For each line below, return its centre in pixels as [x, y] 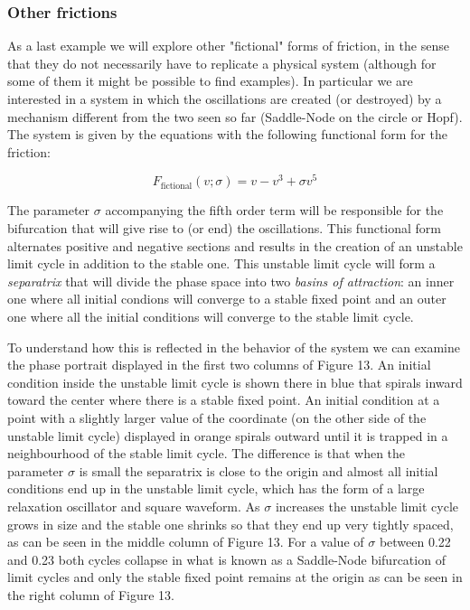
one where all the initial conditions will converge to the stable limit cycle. [211, 317]
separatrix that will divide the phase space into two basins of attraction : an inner [231, 281]
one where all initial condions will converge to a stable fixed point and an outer [227, 299]
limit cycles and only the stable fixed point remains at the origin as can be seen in [235, 577]
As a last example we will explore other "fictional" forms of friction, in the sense [228, 46]
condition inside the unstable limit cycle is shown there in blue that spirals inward [235, 382]
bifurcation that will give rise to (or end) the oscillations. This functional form [225, 228]
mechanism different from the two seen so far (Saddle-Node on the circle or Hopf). [235, 116]
